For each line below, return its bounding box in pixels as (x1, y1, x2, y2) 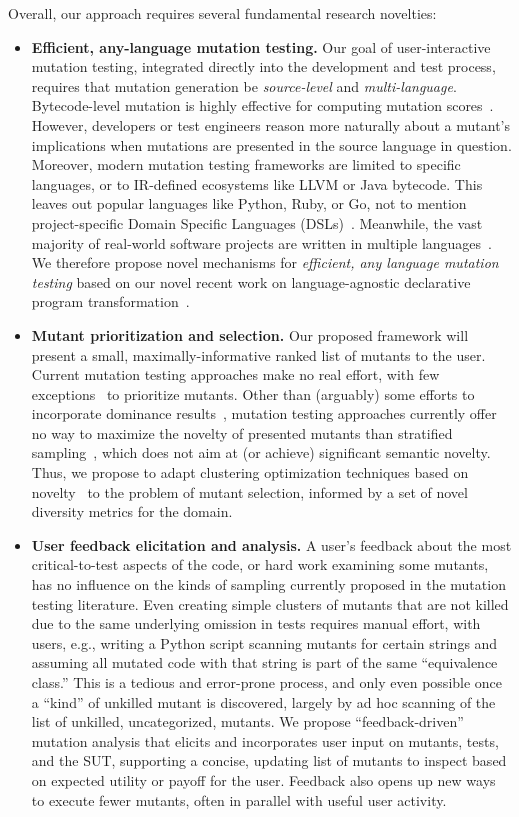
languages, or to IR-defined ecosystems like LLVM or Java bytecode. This (31, 173, 483, 194)
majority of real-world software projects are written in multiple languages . (31, 232, 492, 253)
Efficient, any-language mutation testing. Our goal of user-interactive (31, 36, 491, 57)
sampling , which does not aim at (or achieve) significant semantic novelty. (31, 442, 491, 463)
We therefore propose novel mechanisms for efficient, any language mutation (31, 252, 499, 273)
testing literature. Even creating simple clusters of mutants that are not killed (31, 593, 509, 614)
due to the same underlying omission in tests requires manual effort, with (31, 613, 481, 634)
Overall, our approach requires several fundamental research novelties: (8, 3, 437, 23)
